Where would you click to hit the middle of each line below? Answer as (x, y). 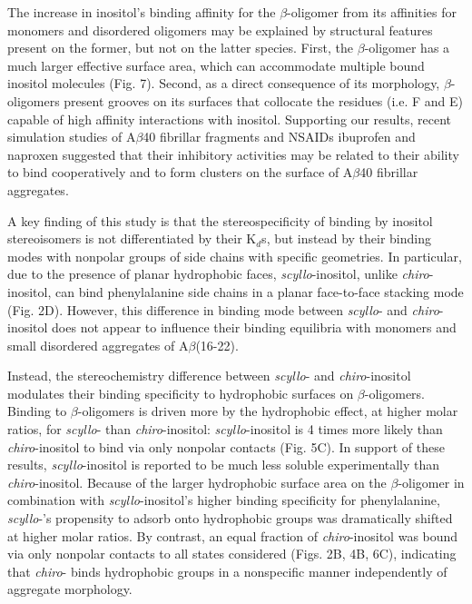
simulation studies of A (72, 137)
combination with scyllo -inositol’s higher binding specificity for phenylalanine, (224, 500)
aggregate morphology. (70, 589)
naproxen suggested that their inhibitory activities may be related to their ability (233, 154)
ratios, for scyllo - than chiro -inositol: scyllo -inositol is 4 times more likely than (225, 429)
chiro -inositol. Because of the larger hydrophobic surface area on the (197, 482)
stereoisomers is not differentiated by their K (132, 238)
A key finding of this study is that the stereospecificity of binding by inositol (220, 220)
